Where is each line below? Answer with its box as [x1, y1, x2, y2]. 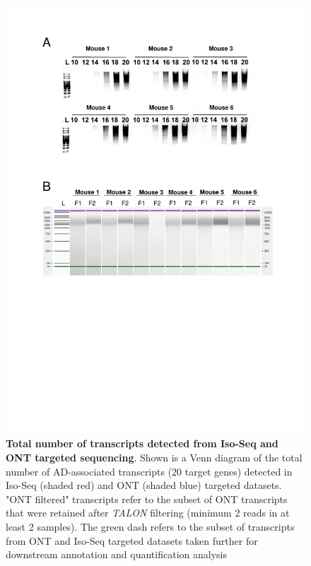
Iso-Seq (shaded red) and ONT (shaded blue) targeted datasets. [6, 478, 282, 493]
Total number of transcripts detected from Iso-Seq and [6, 436, 278, 451]
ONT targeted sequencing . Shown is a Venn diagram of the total [6, 449, 303, 464]
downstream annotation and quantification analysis [6, 547, 227, 562]
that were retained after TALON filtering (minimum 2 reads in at [6, 505, 290, 520]
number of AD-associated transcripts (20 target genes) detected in [6, 464, 293, 478]
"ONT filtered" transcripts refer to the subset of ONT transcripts [6, 491, 288, 506]
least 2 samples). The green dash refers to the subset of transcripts [6, 519, 295, 533]
